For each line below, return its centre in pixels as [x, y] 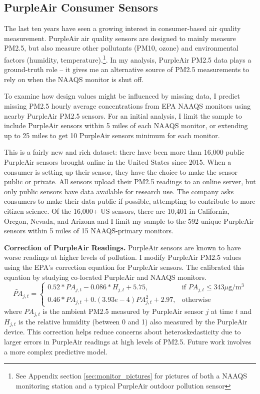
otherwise [196, 300]
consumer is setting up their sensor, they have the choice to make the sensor [121, 171]
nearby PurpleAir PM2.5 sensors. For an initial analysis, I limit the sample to [123, 115]
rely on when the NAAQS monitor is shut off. [74, 79]
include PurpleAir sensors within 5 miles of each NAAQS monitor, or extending [126, 125]
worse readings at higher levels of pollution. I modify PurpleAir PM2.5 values [123, 257]
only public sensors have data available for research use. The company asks [119, 191]
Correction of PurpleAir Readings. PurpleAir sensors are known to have [122, 247]
